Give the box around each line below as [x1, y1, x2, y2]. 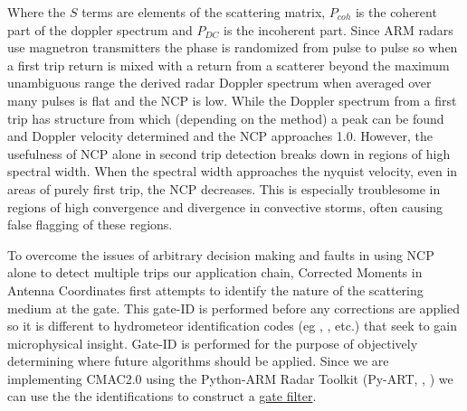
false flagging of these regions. [7, 215, 173, 234]
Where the [7, 3, 66, 21]
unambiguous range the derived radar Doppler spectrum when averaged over [7, 73, 432, 92]
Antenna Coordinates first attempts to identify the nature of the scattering [7, 280, 424, 299]
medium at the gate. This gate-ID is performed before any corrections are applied [7, 298, 460, 317]
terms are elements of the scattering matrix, [81, 3, 326, 21]
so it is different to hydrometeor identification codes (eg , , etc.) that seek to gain [7, 316, 458, 335]
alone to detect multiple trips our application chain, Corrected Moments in [7, 263, 423, 282]
